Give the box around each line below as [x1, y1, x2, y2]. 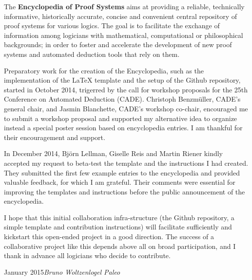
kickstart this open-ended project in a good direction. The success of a [4, 231, 214, 242]
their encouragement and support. [4, 132, 105, 142]
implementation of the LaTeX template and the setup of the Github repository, [4, 75, 241, 85]
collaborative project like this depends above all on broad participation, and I [4, 241, 236, 251]
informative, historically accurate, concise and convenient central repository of [4, 11, 237, 21]
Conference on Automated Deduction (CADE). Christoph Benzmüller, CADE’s [4, 94, 241, 104]
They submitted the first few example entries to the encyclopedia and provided [4, 167, 240, 177]
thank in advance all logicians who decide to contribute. [4, 250, 171, 261]
